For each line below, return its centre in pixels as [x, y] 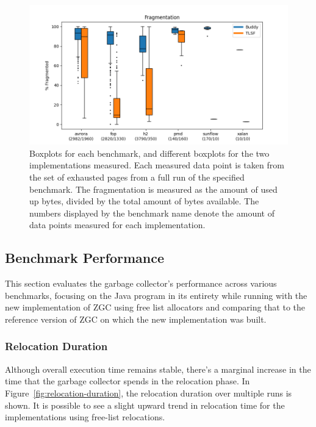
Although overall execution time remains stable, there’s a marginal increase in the [158, 369]
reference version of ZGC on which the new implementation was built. [136, 319]
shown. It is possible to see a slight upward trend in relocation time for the [145, 405]
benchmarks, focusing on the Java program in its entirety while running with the [156, 295]
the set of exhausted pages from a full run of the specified [137, 177]
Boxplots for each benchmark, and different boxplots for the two [149, 153]
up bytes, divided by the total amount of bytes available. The [144, 201]
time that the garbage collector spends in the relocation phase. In [127, 381]
